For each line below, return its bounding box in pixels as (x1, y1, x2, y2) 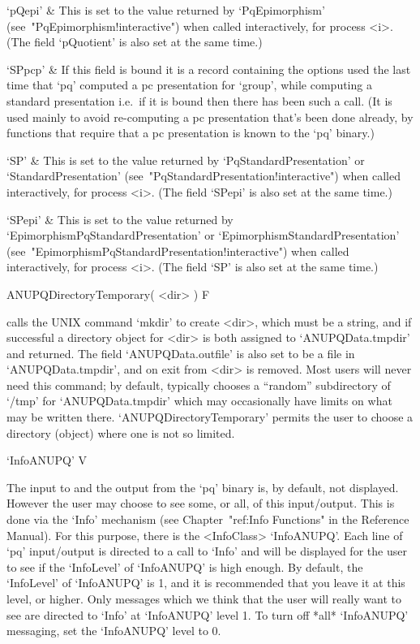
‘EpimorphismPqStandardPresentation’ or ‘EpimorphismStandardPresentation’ (6, 227, 400, 244)
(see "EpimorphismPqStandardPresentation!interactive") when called (6, 242, 349, 259)
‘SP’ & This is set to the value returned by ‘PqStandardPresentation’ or (6, 151, 365, 168)
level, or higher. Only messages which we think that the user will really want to (6, 590, 401, 607)
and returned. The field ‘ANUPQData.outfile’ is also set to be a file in (6, 344, 355, 361)
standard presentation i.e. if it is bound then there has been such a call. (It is (6, 92, 392, 109)
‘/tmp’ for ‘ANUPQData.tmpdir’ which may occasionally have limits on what (6, 392, 392, 409)
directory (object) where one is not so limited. (6, 424, 235, 441)
